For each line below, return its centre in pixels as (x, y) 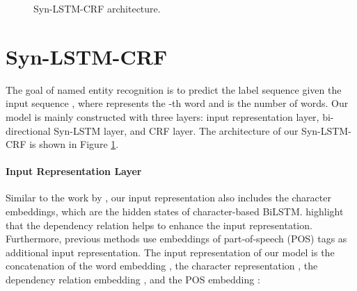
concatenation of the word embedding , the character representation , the (162, 266)
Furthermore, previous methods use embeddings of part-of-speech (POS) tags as (176, 239)
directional (28, 130)
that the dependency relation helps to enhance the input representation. (159, 225)
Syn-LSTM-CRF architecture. (97, 8)
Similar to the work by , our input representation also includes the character (168, 198)
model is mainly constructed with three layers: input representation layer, (162, 116)
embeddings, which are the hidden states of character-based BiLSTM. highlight (175, 211)
